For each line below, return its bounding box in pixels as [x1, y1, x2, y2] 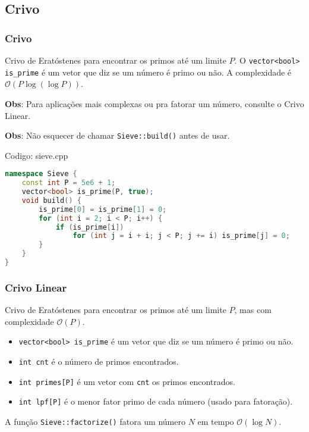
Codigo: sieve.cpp [5, 149, 68, 161]
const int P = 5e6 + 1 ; [21, 179, 116, 187]
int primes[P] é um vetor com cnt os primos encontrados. [18, 375, 235, 387]
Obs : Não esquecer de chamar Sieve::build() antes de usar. [5, 129, 230, 142]
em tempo [197, 415, 234, 427]
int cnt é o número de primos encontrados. [18, 355, 179, 368]
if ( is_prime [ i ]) [55, 223, 124, 231]
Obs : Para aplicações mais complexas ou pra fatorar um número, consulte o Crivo [5, 97, 304, 109]
